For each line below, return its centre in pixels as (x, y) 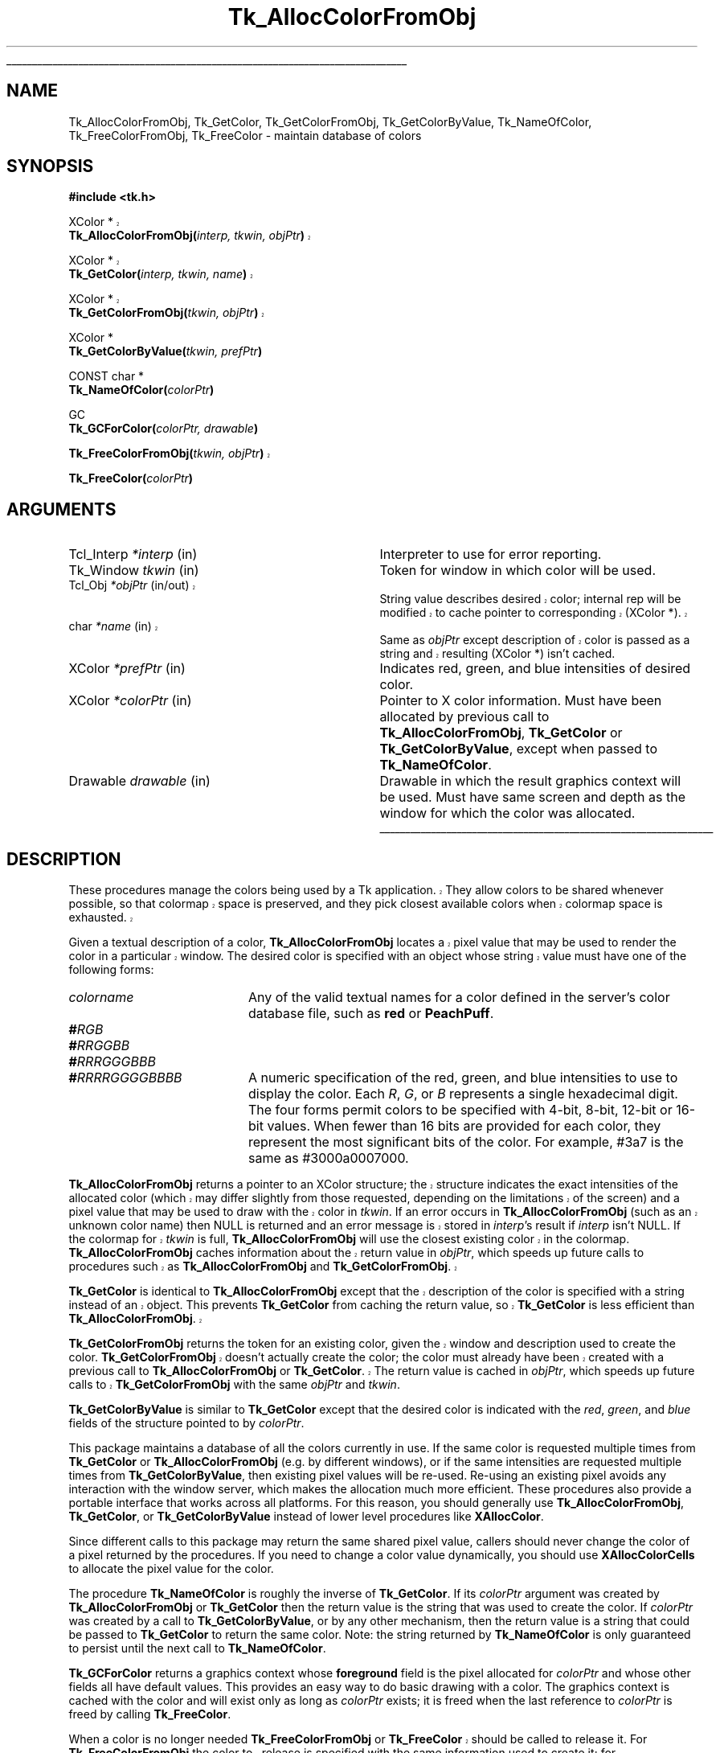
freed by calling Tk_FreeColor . (150, 1714)
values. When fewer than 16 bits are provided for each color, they (464, 1126)
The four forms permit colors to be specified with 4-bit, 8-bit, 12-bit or (460, 1110)
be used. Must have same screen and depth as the (532, 797)
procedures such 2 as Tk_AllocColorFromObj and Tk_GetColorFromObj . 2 (263, 1267)
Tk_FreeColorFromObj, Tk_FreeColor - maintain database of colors (245, 135)
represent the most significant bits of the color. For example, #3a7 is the (466, 1142)
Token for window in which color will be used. (518, 571)
